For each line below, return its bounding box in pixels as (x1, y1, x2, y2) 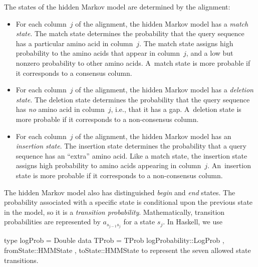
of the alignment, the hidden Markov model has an (75, 130, 231, 141)
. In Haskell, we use (163, 216, 222, 227)
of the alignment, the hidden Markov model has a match (75, 18, 248, 29)
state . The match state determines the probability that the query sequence (16, 28, 244, 39)
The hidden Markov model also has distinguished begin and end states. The (4, 187, 235, 197)
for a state (123, 216, 155, 227)
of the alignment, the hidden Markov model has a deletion (75, 84, 253, 95)
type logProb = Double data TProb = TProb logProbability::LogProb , (4, 235, 224, 245)
